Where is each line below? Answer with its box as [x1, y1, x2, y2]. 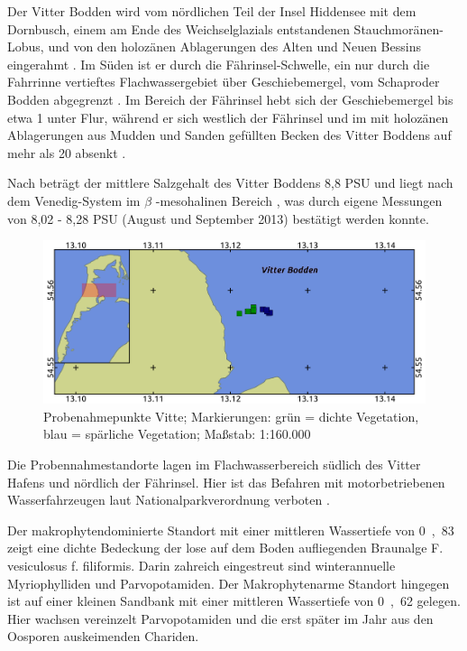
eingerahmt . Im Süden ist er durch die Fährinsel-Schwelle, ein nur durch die [7, 54, 430, 73]
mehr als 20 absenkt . [7, 143, 126, 162]
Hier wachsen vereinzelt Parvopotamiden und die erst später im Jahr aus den [7, 609, 434, 628]
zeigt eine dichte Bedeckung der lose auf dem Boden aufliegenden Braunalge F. [7, 538, 444, 557]
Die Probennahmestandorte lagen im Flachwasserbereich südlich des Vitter [7, 455, 421, 474]
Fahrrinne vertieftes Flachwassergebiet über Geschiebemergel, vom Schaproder [7, 72, 440, 91]
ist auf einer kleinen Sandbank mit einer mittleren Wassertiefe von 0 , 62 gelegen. [7, 591, 461, 610]
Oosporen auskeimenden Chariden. [7, 627, 199, 646]
